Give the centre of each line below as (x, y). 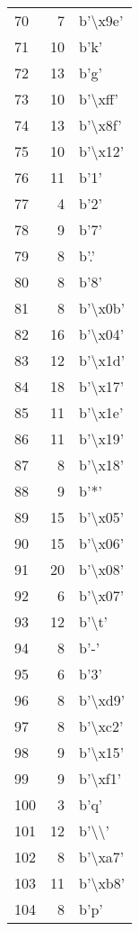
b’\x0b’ (102, 308)
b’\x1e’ (101, 412)
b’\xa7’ (102, 857)
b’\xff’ (99, 99)
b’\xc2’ (101, 726)
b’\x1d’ (102, 360)
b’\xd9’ (102, 700)
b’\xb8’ (102, 883)
